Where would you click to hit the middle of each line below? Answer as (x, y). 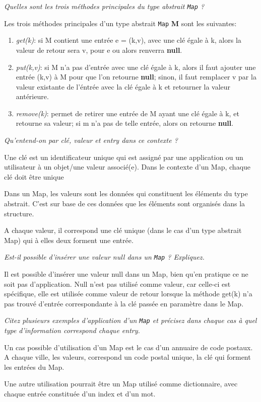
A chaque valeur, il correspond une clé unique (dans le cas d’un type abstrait (123, 230)
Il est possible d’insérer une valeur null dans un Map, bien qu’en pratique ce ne (126, 274)
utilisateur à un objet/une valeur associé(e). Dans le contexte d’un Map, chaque (127, 167)
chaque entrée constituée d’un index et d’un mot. (80, 394)
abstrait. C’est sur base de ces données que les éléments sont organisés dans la (125, 204)
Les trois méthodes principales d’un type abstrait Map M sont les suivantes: (120, 23)
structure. (19, 213)
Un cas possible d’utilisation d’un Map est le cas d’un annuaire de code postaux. (128, 347)
